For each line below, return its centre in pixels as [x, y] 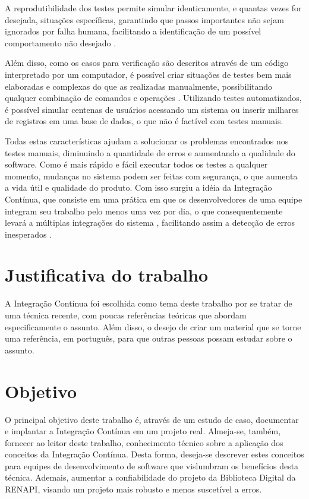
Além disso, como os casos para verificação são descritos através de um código [147, 63]
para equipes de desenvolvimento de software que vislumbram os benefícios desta [152, 465]
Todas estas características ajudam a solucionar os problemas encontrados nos [147, 140]
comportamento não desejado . [61, 42]
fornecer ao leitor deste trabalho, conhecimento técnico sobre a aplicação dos [144, 442]
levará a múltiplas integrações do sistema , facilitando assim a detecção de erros [150, 222]
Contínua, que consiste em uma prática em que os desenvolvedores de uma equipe [154, 199]
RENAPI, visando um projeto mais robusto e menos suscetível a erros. [133, 489]
